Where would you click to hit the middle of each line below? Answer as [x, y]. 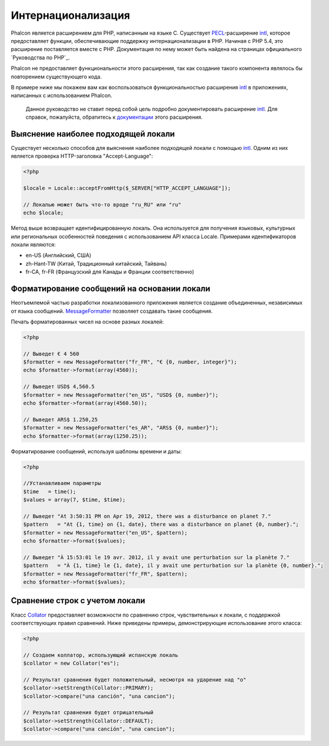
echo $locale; [43, 213]
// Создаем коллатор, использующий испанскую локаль [101, 655]
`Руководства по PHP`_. [40, 57]
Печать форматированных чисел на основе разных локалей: [87, 322]
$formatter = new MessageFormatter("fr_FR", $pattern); [105, 574]
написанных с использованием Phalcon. [62, 96]
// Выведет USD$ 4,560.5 [59, 387]
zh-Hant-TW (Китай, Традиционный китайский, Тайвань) [96, 263]
